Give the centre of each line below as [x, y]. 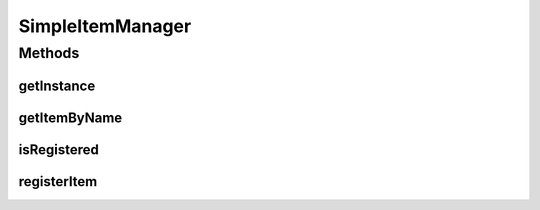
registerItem [58, 181]
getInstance [57, 85]
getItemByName [70, 117]
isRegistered [58, 149]
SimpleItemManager [105, 26]
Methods [49, 53]
